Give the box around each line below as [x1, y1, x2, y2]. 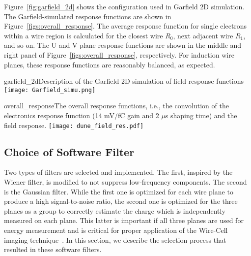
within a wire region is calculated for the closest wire [4, 30, 163, 40]
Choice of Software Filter [4, 144, 135, 159]
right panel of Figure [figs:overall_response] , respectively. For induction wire [4, 49, 234, 60]
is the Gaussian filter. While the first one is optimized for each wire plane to [4, 186, 233, 196]
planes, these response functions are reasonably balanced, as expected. [4, 59, 215, 69]
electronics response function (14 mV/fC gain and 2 [4, 110, 159, 120]
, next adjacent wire [173, 30, 233, 40]
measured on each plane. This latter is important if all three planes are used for [4, 215, 244, 225]
